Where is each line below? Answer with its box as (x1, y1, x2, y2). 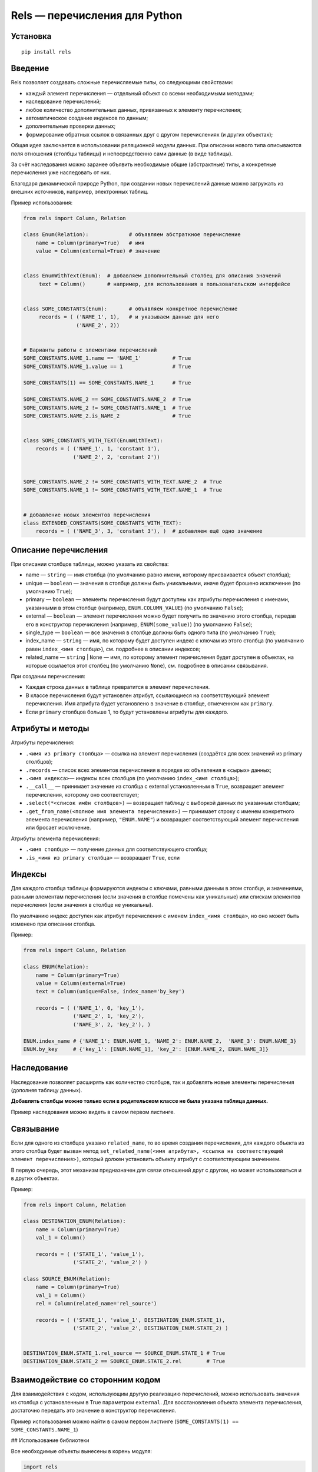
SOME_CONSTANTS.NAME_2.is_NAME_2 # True (23, 412, 191, 419)
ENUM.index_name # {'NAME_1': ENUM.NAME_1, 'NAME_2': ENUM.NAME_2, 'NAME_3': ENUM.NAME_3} (23, 1037, 297, 1045)
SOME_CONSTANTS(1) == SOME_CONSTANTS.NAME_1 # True (23, 380, 191, 386)
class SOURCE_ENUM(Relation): (23, 1275, 111, 1282)
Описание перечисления (11, 545, 108, 555)
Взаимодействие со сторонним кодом (11, 1375, 161, 1385)
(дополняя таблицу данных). (11, 1086, 82, 1093)
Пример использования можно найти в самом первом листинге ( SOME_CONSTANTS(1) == (11, 1418, 238, 1425)
